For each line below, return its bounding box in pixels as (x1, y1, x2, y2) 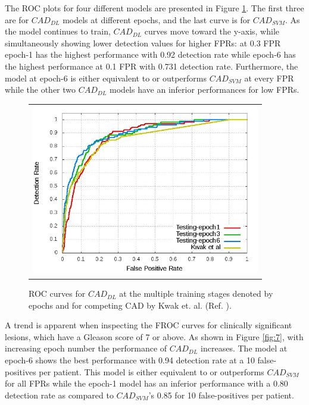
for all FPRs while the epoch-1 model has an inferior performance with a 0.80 (5, 377, 288, 390)
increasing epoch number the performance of (5, 342, 167, 354)
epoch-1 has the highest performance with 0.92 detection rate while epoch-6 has (5, 48, 296, 61)
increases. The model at (201, 342, 288, 354)
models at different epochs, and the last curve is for (63, 13, 251, 26)
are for (5, 13, 29, 26)
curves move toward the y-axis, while (144, 25, 280, 37)
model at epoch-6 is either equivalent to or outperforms (5, 71, 207, 84)
